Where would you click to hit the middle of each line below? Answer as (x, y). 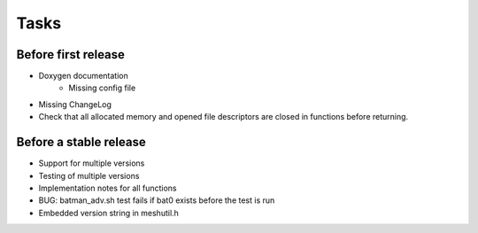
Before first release (71, 54)
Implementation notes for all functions (108, 188)
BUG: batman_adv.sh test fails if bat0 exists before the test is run (157, 200)
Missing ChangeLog (75, 104)
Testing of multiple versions (89, 175)
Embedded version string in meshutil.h (108, 213)
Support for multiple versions (92, 163)
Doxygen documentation (83, 76)
